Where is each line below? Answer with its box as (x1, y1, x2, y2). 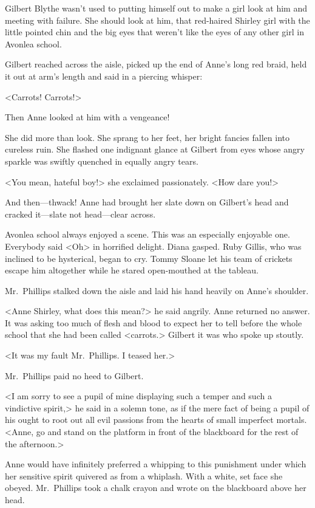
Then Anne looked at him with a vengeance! (5, 111, 170, 123)
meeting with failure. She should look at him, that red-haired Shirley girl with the (5, 13, 310, 26)
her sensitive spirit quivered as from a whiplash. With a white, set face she (5, 469, 283, 482)
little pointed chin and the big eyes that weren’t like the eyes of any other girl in (5, 26, 304, 38)
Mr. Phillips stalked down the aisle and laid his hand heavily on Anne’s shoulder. (5, 284, 309, 297)
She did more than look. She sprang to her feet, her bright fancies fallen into (5, 131, 290, 143)
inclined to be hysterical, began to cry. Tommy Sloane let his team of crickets (5, 252, 293, 264)
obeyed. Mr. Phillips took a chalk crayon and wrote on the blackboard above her (5, 481, 307, 494)
